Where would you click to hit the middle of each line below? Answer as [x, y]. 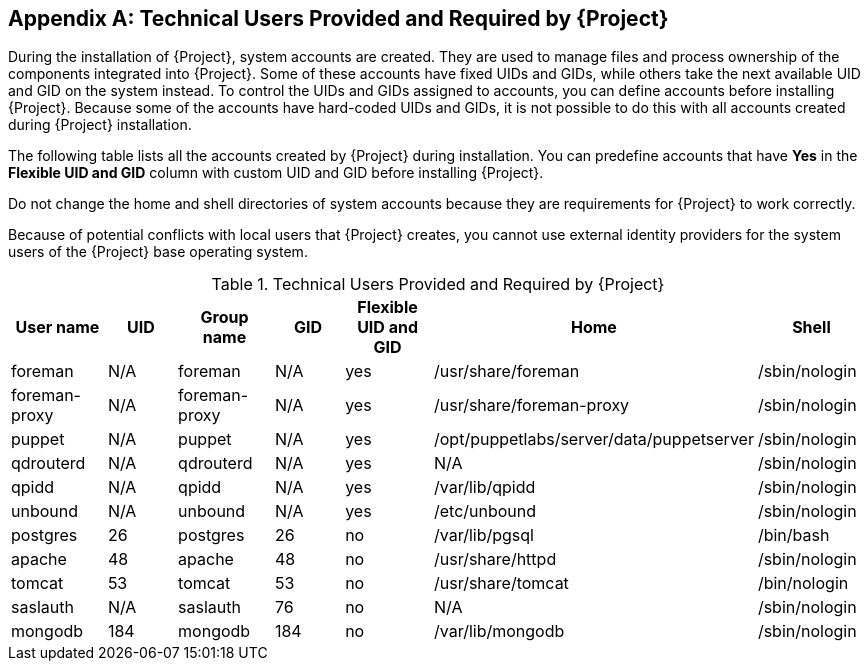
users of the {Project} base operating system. [158, 252]
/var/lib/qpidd [484, 487]
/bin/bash [793, 535]
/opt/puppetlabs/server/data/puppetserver [593, 439]
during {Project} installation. [100, 125]
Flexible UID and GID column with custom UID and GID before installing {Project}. [276, 173]
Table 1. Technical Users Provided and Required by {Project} [438, 284]
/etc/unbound [485, 511]
